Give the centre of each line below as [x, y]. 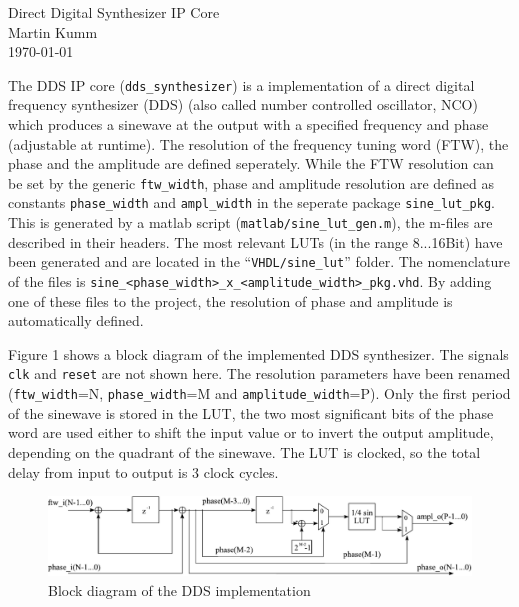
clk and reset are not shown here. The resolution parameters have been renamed [259, 373]
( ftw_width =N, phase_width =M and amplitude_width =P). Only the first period [259, 393]
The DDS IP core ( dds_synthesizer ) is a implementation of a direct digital [241, 84]
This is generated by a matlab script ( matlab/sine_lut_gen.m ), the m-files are [250, 222]
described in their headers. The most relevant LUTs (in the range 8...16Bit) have [255, 241]
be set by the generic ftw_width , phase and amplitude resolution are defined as [251, 182]
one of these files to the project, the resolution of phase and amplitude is [230, 300]
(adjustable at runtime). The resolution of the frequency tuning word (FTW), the [258, 143]
